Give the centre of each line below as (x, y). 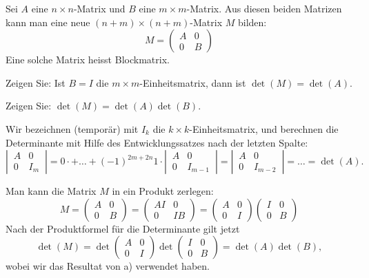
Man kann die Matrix (51, 191)
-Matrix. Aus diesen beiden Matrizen (264, 8)
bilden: (252, 22)
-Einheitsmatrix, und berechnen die (264, 128)
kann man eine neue (48, 22)
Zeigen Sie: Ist (36, 82)
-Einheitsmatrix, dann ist (193, 82)
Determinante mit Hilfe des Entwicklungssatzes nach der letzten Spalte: (157, 142)
